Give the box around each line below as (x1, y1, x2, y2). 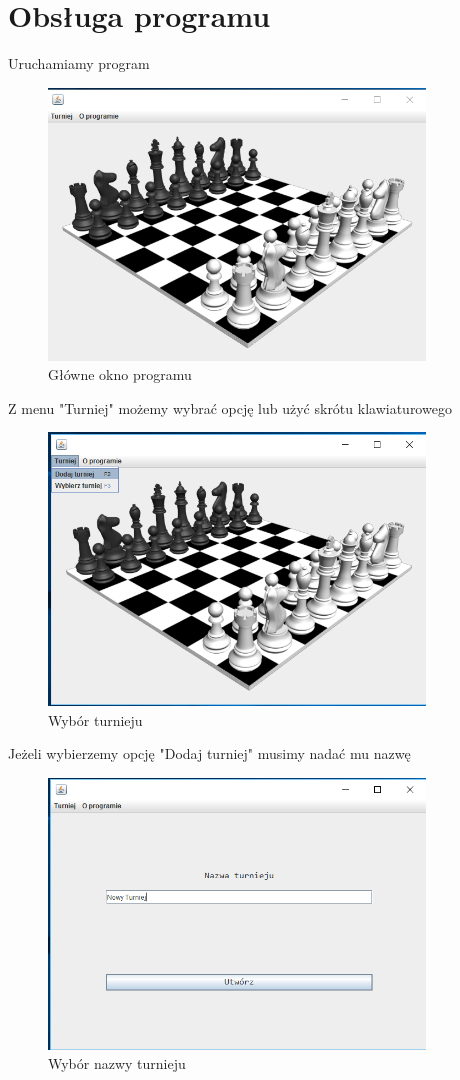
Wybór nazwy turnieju (48, 1053, 186, 1074)
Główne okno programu (48, 364, 192, 385)
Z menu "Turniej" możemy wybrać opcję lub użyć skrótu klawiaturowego (8, 397, 452, 418)
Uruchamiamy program (8, 53, 150, 74)
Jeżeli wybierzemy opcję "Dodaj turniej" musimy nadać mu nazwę (8, 743, 411, 764)
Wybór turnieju (48, 709, 143, 730)
